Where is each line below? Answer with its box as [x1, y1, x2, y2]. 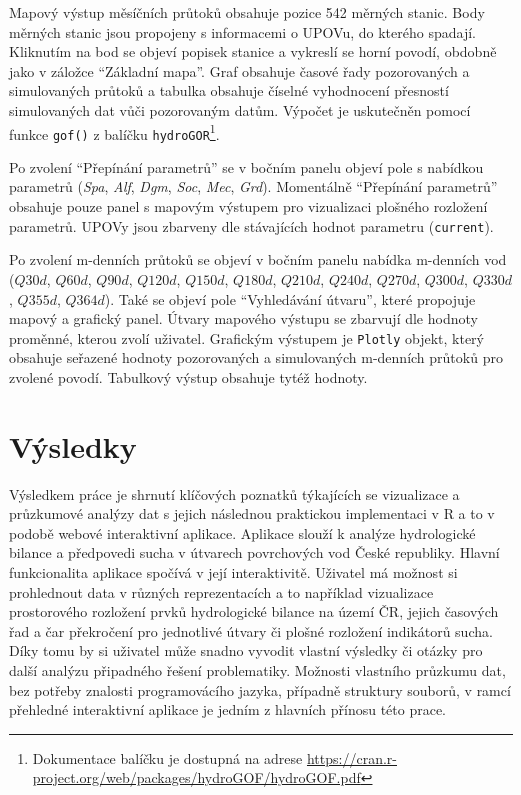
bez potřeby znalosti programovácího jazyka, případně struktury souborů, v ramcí [9, 679, 511, 700]
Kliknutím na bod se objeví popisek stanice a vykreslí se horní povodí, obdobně [9, 41, 497, 62]
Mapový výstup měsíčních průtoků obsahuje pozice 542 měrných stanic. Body [9, 2, 485, 22]
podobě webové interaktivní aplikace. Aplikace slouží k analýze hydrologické [9, 522, 476, 543]
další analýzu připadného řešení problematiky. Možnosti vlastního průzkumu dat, [9, 660, 506, 680]
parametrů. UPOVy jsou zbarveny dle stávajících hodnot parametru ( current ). [9, 215, 494, 236]
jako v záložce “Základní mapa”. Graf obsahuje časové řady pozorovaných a [9, 60, 470, 81]
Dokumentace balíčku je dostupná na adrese [32, 747, 303, 768]
